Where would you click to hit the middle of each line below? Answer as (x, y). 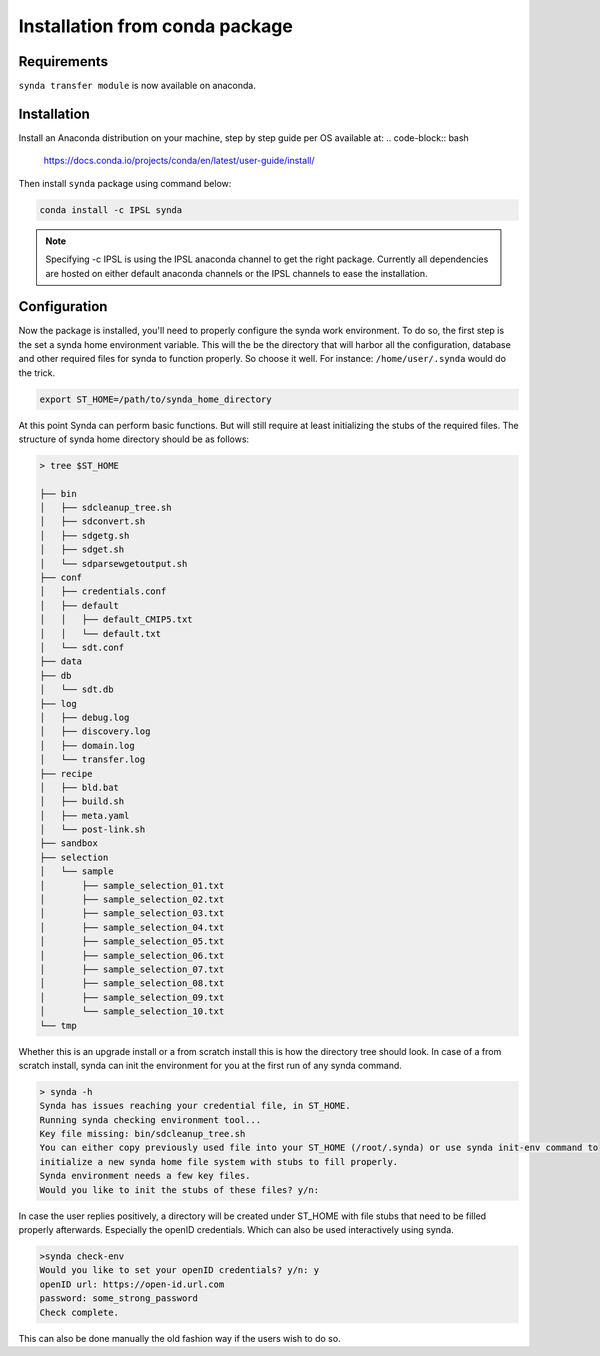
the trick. (37, 372)
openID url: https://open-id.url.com (132, 1284)
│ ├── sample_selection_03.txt (132, 913)
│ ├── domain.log (87, 745)
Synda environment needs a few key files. (145, 1176)
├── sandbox (69, 843)
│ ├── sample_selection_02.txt (132, 899)
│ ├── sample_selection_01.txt (132, 885)
